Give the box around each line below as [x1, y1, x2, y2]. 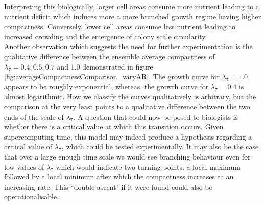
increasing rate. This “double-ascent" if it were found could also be [4, 181, 212, 192]
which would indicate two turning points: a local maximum [56, 161, 240, 172]
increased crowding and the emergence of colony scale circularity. [4, 31, 207, 41]
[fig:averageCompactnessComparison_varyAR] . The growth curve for [4, 71, 220, 82]
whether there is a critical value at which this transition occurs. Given [4, 121, 224, 132]
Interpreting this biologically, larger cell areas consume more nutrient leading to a [4, 1, 259, 11]
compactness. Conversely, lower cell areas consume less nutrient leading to [4, 21, 235, 32]
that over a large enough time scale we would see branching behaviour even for [4, 151, 251, 162]
